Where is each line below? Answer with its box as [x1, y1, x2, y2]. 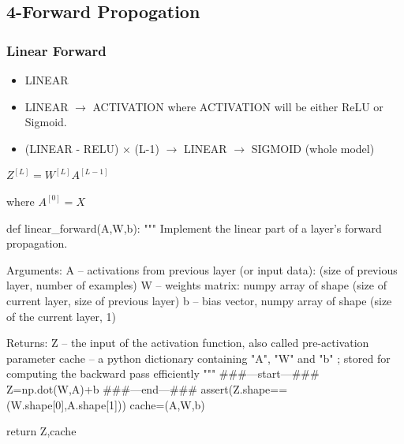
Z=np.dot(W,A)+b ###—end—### [6, 380, 197, 397]
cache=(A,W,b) [129, 396, 205, 412]
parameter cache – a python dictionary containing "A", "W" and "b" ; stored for [6, 349, 391, 366]
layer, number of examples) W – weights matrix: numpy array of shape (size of [6, 277, 387, 293]
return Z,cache [6, 423, 77, 439]
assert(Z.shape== [200, 380, 288, 397]
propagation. [6, 235, 68, 252]
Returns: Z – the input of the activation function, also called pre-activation [6, 334, 369, 351]
